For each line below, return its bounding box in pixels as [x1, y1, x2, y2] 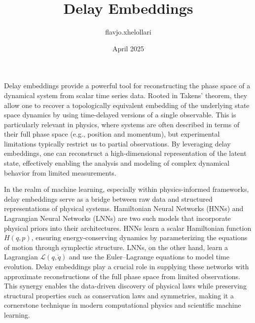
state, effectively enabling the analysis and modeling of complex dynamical [4, 158, 230, 168]
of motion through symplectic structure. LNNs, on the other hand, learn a [4, 242, 228, 252]
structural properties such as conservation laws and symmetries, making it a [4, 290, 234, 300]
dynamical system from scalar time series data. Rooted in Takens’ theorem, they [4, 90, 248, 100]
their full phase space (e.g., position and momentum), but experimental [4, 129, 220, 139]
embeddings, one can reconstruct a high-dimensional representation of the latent [4, 148, 247, 158]
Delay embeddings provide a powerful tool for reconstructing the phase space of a [4, 80, 251, 91]
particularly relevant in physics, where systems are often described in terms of [4, 119, 240, 129]
